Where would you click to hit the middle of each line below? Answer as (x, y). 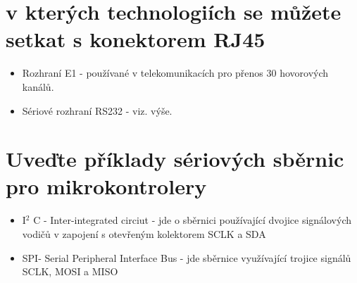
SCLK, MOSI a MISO (70, 271)
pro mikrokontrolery (106, 186)
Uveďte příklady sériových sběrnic (175, 159)
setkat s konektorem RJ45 (136, 39)
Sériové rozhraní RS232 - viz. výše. (97, 110)
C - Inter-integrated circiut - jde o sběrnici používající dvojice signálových (193, 220)
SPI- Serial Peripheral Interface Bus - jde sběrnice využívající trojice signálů (187, 257)
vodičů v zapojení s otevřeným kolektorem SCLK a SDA (144, 234)
